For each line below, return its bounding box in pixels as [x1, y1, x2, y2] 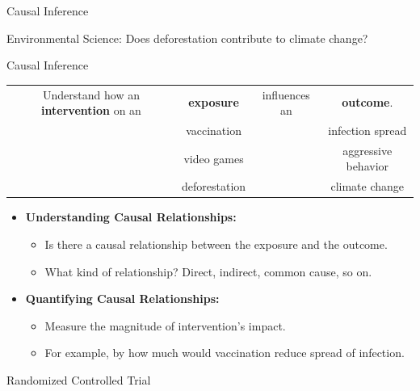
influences [262, 86, 310, 103]
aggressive [342, 141, 393, 158]
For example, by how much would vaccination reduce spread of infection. [44, 344, 405, 361]
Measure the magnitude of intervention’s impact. [44, 317, 286, 334]
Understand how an [43, 86, 140, 103]
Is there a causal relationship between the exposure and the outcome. [44, 235, 388, 252]
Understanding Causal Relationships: [25, 208, 237, 225]
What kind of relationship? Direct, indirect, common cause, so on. [44, 263, 372, 280]
